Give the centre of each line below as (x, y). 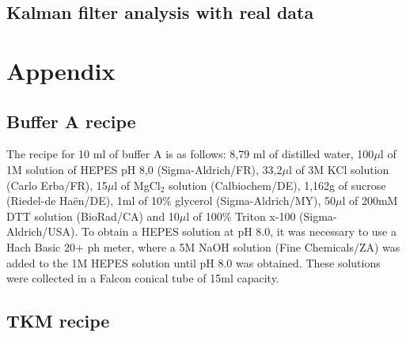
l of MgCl (137, 185)
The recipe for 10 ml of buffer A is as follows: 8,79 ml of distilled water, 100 (190, 154)
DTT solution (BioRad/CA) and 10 (93, 216)
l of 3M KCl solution (339, 169)
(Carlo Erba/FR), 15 (57, 185)
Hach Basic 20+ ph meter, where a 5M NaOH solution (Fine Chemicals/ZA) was (203, 246)
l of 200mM (370, 201)
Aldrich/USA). (42, 231)
